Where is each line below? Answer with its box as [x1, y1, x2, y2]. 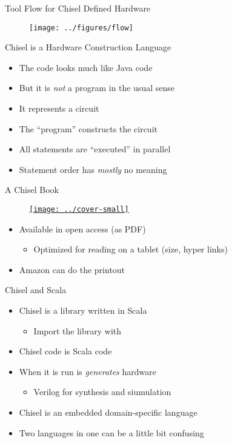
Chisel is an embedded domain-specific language [19, 406, 197, 418]
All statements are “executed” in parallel [19, 143, 171, 155]
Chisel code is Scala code [19, 345, 112, 357]
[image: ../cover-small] [29, 205, 129, 214]
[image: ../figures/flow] [29, 23, 133, 32]
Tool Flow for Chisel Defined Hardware [5, 2, 151, 14]
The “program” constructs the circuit [19, 122, 157, 135]
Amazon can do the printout [19, 263, 125, 276]
